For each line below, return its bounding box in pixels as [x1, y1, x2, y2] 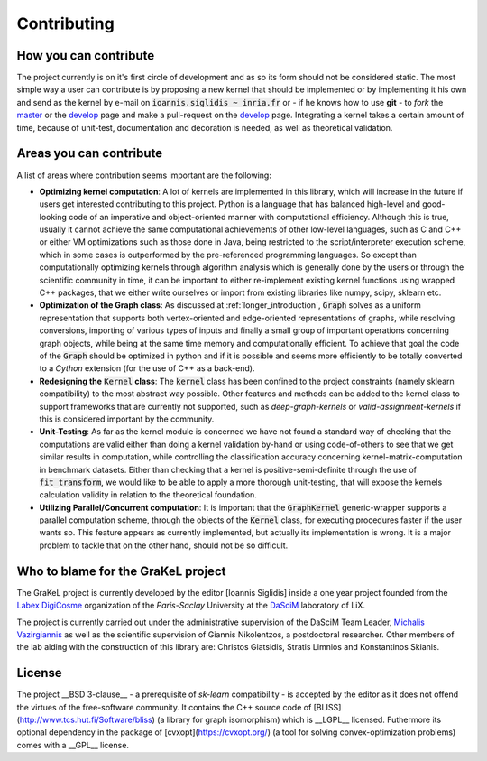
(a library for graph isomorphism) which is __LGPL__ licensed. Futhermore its [156, 714, 442, 726]
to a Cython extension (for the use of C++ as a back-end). [39, 363, 255, 374]
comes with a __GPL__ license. [16, 739, 130, 750]
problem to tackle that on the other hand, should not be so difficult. [39, 540, 289, 551]
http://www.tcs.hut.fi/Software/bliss [19, 714, 152, 726]
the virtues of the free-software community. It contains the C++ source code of [16, 701, 312, 712]
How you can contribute [16, 48, 155, 63]
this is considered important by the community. [39, 413, 215, 424]
